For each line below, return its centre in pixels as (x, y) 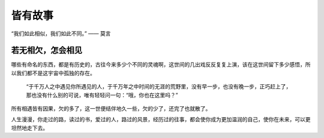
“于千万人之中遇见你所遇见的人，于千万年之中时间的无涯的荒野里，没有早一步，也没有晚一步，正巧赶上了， (159, 87)
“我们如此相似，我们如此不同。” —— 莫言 (61, 33)
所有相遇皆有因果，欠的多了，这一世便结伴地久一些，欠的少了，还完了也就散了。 (111, 109)
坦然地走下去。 (29, 128)
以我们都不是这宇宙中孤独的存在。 (53, 73)
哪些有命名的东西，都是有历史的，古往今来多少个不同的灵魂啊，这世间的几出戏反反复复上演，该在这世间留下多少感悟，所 (161, 65)
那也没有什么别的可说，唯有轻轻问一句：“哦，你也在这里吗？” (102, 95)
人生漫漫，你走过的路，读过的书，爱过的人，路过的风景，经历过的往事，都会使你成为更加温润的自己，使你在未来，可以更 (161, 119)
